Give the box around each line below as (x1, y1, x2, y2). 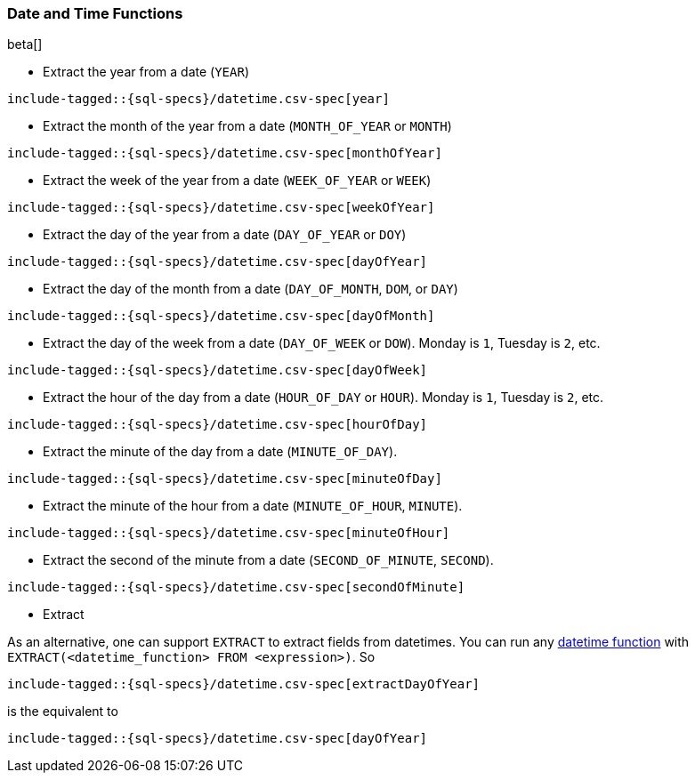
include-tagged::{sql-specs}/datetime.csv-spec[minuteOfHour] (7, 526, 450, 541)
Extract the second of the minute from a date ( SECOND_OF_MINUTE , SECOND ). (43, 552, 494, 568)
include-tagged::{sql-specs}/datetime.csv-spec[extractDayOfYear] (7, 677, 481, 692)
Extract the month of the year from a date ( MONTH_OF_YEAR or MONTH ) (43, 118, 452, 134)
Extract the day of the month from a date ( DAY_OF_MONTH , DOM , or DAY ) (43, 281, 458, 297)
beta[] (7, 36, 43, 52)
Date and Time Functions (7, 4, 183, 22)
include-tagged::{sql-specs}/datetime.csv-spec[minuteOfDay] (7, 471, 442, 486)
